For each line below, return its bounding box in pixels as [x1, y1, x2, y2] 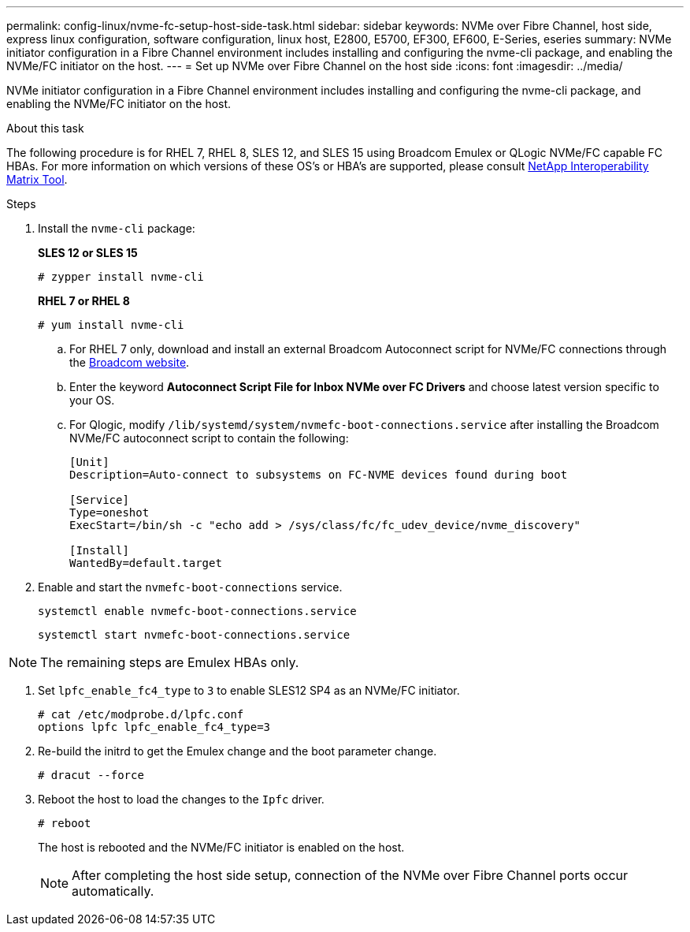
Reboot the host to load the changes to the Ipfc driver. [38, 792, 325, 806]
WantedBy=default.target [69, 557, 222, 569]
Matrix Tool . [6, 173, 68, 186]
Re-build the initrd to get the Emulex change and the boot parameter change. [38, 744, 437, 758]
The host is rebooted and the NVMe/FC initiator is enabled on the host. [38, 841, 405, 854]
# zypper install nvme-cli [38, 270, 204, 283]
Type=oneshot [69, 506, 150, 519]
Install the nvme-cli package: [38, 222, 195, 235]
